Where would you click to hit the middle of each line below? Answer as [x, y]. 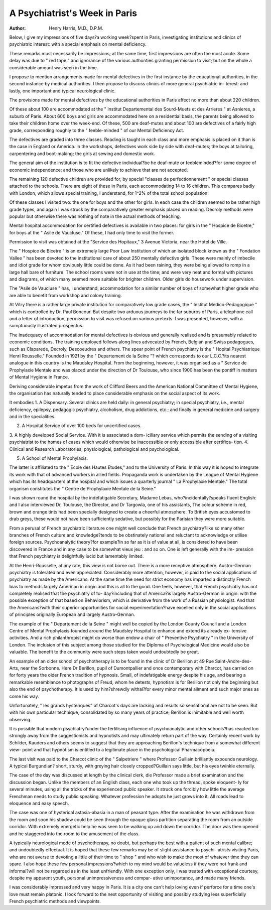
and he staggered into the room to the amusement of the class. [75, 834]
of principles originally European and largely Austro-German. [72, 614]
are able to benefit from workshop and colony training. [66, 295]
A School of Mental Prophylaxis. [55, 458]
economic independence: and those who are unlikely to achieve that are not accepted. [99, 170]
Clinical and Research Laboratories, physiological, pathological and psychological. [94, 449]
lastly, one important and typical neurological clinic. [62, 91]
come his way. [24, 696]
